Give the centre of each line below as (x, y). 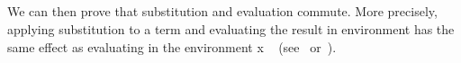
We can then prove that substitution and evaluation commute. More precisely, (222, 11)
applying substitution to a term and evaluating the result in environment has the (231, 28)
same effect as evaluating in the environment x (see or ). (172, 46)
